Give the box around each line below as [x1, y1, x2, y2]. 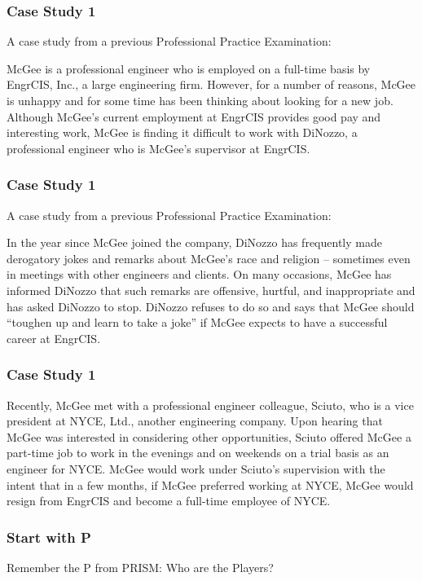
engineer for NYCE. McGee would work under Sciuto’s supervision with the [7, 460, 385, 477]
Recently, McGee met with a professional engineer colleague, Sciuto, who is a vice [7, 396, 414, 413]
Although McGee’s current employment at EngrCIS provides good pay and [7, 108, 381, 125]
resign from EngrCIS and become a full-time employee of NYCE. [7, 492, 331, 509]
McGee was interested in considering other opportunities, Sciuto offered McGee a [7, 428, 411, 445]
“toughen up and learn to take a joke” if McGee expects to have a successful [7, 314, 388, 331]
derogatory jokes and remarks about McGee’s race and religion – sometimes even [7, 249, 411, 266]
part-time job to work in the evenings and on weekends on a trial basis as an [7, 444, 389, 461]
